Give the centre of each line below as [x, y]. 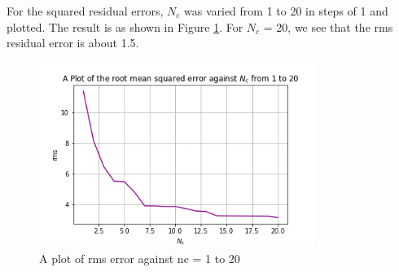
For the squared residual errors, [85, 11]
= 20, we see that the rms [328, 26]
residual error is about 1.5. [73, 43]
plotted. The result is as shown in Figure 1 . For [125, 26]
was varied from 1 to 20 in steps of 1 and [286, 11]
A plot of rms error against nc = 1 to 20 [140, 258]
